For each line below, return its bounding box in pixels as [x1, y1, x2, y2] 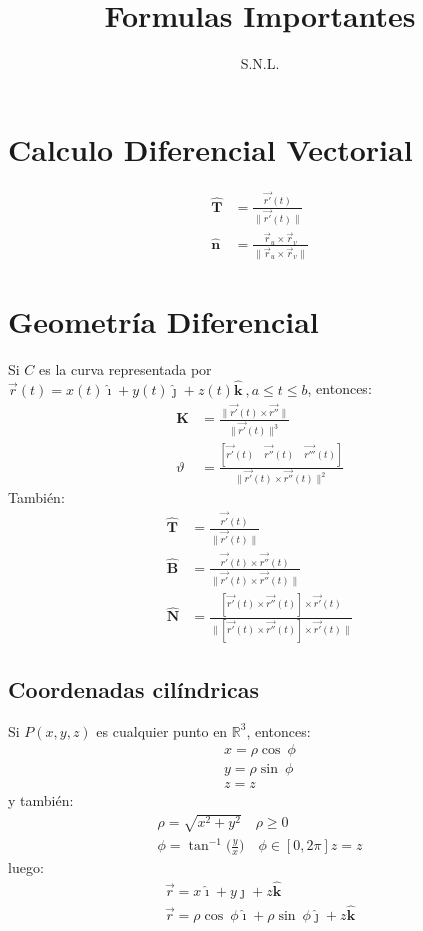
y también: [8, 790, 74, 811]
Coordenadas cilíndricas [8, 673, 259, 704]
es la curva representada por [39, 358, 212, 379]
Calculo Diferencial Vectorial [8, 128, 413, 169]
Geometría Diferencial [8, 300, 319, 341]
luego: [8, 856, 44, 877]
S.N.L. [240, 53, 280, 74]
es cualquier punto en [96, 720, 228, 741]
